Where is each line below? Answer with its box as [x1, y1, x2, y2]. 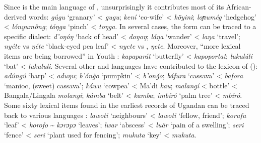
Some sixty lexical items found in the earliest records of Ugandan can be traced [4, 99, 249, 110]
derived [4, 11, 27, 22]
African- [226, 2, 251, 12]
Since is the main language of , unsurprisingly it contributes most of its [4, 2, 224, 12]
